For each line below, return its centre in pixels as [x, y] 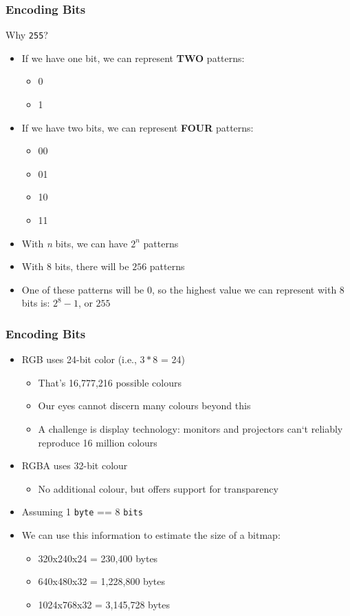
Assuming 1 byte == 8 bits [82, 512]
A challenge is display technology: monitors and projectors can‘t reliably [190, 429]
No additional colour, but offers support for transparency [158, 488]
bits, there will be [92, 266]
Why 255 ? [27, 35]
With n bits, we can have [75, 243]
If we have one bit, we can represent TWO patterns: [133, 58]
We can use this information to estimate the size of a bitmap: [151, 535]
